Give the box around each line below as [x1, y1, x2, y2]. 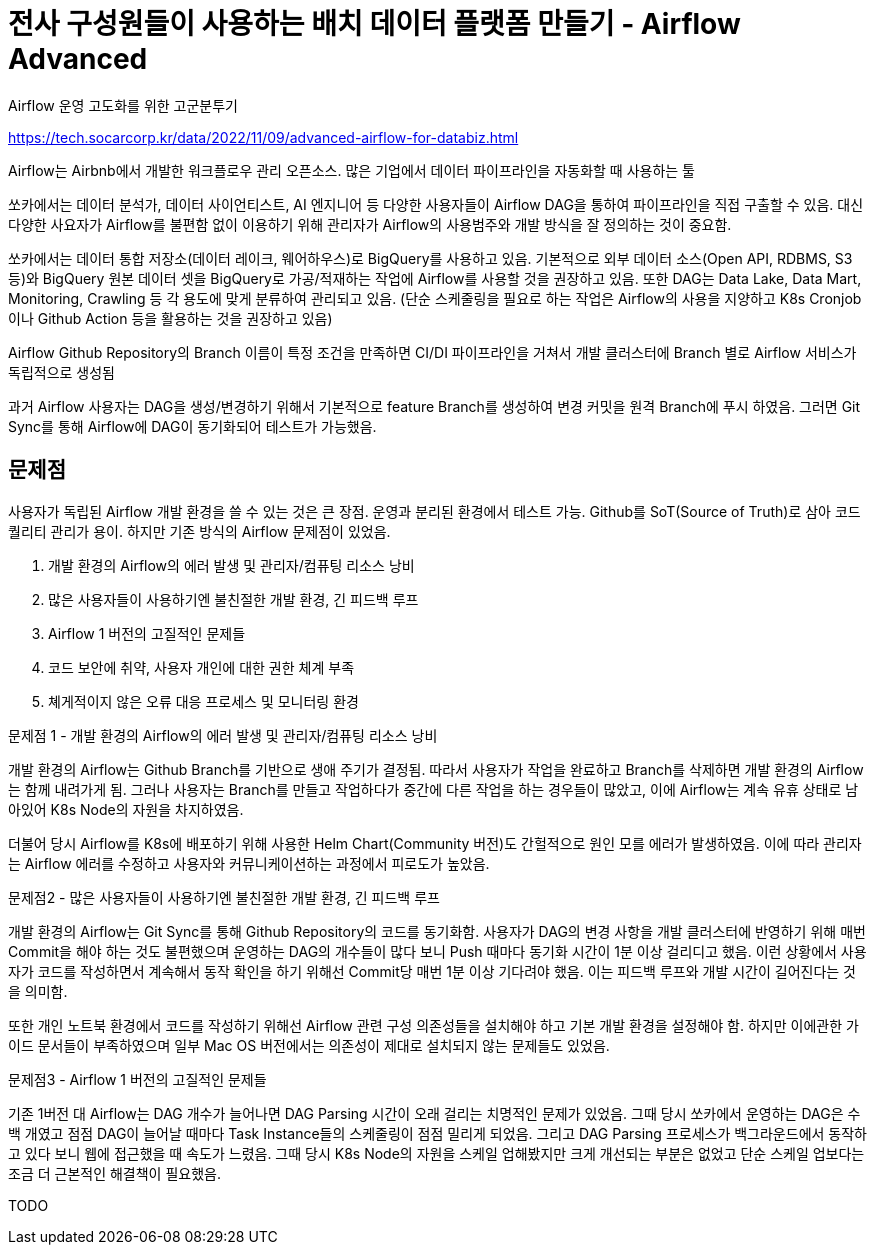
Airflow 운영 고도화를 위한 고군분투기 [8, 96, 238, 114]
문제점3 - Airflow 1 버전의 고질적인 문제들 [8, 1070, 267, 1088]
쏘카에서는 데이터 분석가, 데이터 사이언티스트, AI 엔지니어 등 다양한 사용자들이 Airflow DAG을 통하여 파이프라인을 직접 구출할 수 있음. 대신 [8, 195, 864, 213]
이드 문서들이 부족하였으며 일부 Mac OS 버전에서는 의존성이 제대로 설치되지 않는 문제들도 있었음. [8, 1036, 610, 1054]
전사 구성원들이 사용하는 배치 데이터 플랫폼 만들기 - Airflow [8, 7, 741, 41]
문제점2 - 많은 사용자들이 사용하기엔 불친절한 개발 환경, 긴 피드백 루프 [8, 888, 440, 906]
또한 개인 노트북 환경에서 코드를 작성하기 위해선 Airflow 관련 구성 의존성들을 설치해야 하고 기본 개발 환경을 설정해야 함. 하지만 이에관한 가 [8, 1016, 859, 1034]
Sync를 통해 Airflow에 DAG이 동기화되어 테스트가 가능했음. [8, 417, 377, 435]
